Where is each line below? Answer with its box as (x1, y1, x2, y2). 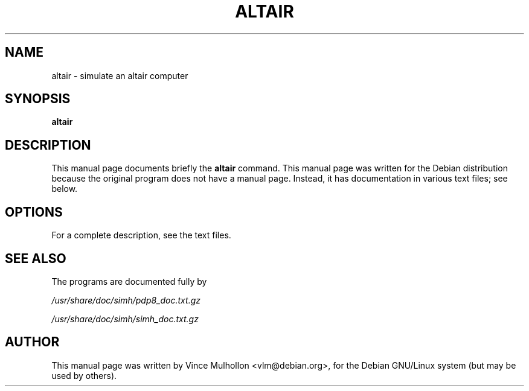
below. (51, 183, 78, 194)
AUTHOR (5, 334, 60, 350)
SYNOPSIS (5, 91, 71, 107)
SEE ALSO (5, 250, 66, 266)
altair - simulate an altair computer (51, 70, 188, 81)
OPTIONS (5, 204, 63, 220)
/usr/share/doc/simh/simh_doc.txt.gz (51, 313, 199, 324)
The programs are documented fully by (51, 276, 207, 287)
